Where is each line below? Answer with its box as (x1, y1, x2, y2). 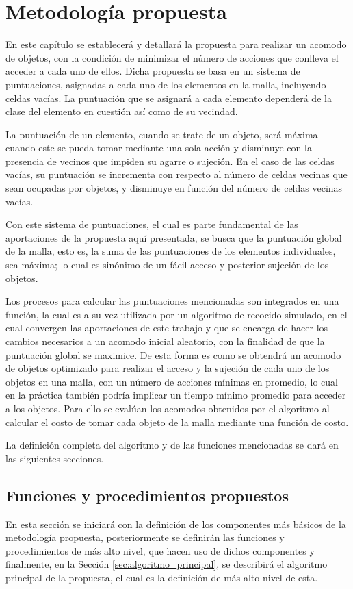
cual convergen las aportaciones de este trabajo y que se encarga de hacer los (5, 321, 328, 335)
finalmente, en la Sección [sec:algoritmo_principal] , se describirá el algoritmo (5, 557, 328, 571)
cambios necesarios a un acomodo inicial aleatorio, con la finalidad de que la (5, 334, 325, 348)
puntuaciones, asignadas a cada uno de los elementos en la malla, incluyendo (5, 77, 326, 91)
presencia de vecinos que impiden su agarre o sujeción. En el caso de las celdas (5, 153, 335, 168)
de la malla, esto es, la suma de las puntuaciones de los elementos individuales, (5, 244, 336, 258)
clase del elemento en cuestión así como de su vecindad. (5, 104, 238, 118)
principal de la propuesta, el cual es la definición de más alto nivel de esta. (5, 570, 318, 584)
